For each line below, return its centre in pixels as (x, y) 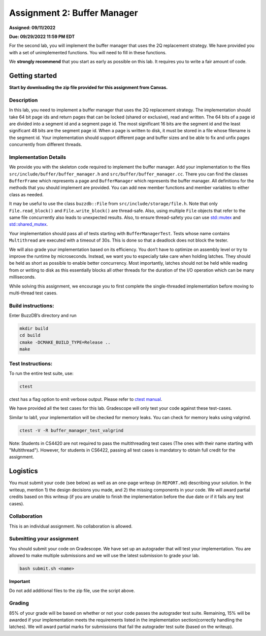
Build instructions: (32, 306)
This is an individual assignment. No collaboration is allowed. (71, 526)
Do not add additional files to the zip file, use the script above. (72, 590)
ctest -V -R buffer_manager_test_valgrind (71, 430)
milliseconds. (23, 277)
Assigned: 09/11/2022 (32, 28)
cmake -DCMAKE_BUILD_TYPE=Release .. (65, 342)
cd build (30, 336)
